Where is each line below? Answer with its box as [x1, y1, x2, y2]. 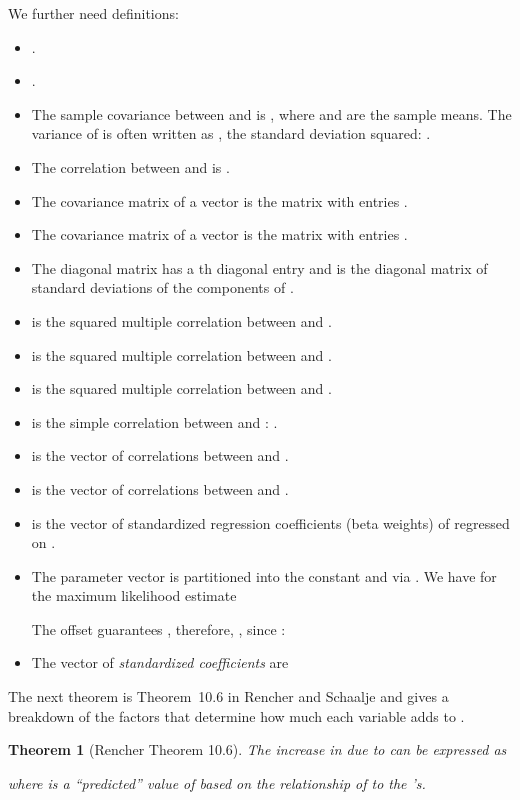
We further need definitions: [8, 3, 179, 23]
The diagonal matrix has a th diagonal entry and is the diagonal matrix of [31, 257, 488, 278]
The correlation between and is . [31, 156, 230, 177]
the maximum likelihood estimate [31, 585, 237, 606]
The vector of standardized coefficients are [31, 652, 289, 673]
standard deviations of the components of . [31, 277, 294, 298]
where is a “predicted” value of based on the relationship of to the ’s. [8, 772, 426, 793]
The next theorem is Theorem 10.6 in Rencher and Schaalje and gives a [8, 686, 449, 707]
